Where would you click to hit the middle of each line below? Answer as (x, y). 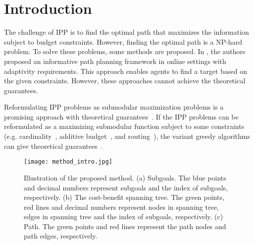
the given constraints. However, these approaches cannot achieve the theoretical (125, 81)
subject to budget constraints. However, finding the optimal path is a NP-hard (123, 41)
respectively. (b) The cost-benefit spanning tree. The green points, (124, 197)
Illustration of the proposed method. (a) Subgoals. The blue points (125, 177)
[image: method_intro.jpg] (68, 162)
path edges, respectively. (61, 236)
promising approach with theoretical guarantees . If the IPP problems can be (121, 116)
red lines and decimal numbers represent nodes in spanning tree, (121, 207)
